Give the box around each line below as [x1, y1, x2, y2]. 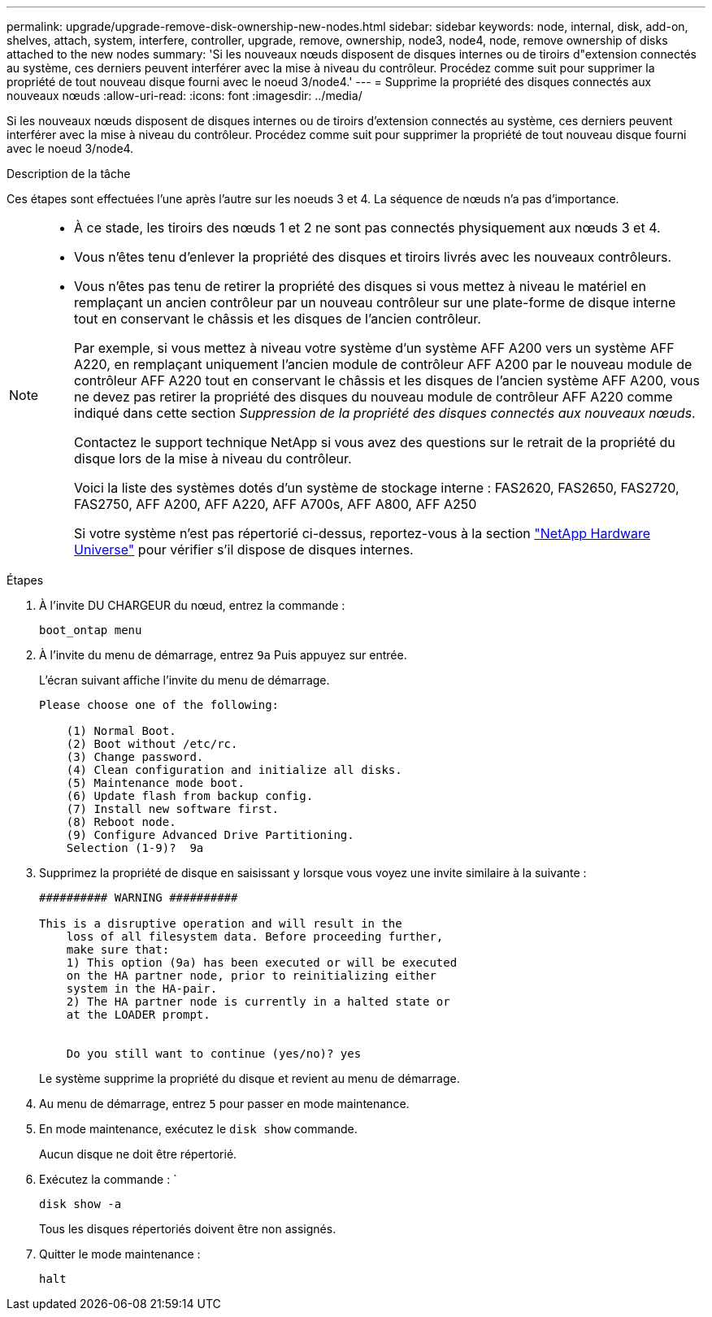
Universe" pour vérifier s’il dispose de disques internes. [74, 541, 414, 558]
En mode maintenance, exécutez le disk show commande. [39, 1122, 358, 1136]
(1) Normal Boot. [66, 724, 176, 737]
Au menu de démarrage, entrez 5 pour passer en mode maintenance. [39, 1097, 410, 1111]
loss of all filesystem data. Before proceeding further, [66, 930, 444, 943]
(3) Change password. [66, 750, 204, 763]
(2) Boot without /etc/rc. [66, 737, 238, 750]
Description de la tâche [7, 167, 131, 180]
